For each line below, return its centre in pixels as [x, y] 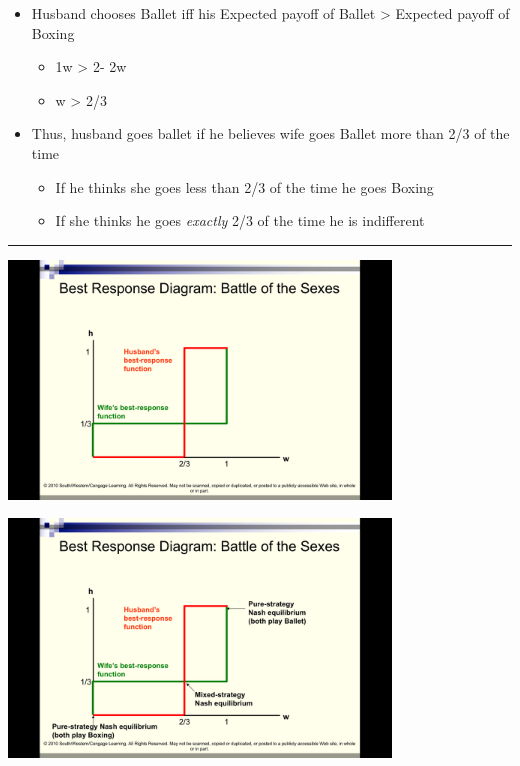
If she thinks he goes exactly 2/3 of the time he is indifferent [240, 220]
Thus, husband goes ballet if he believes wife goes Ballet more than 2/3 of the [270, 133]
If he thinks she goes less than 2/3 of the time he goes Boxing [244, 186]
